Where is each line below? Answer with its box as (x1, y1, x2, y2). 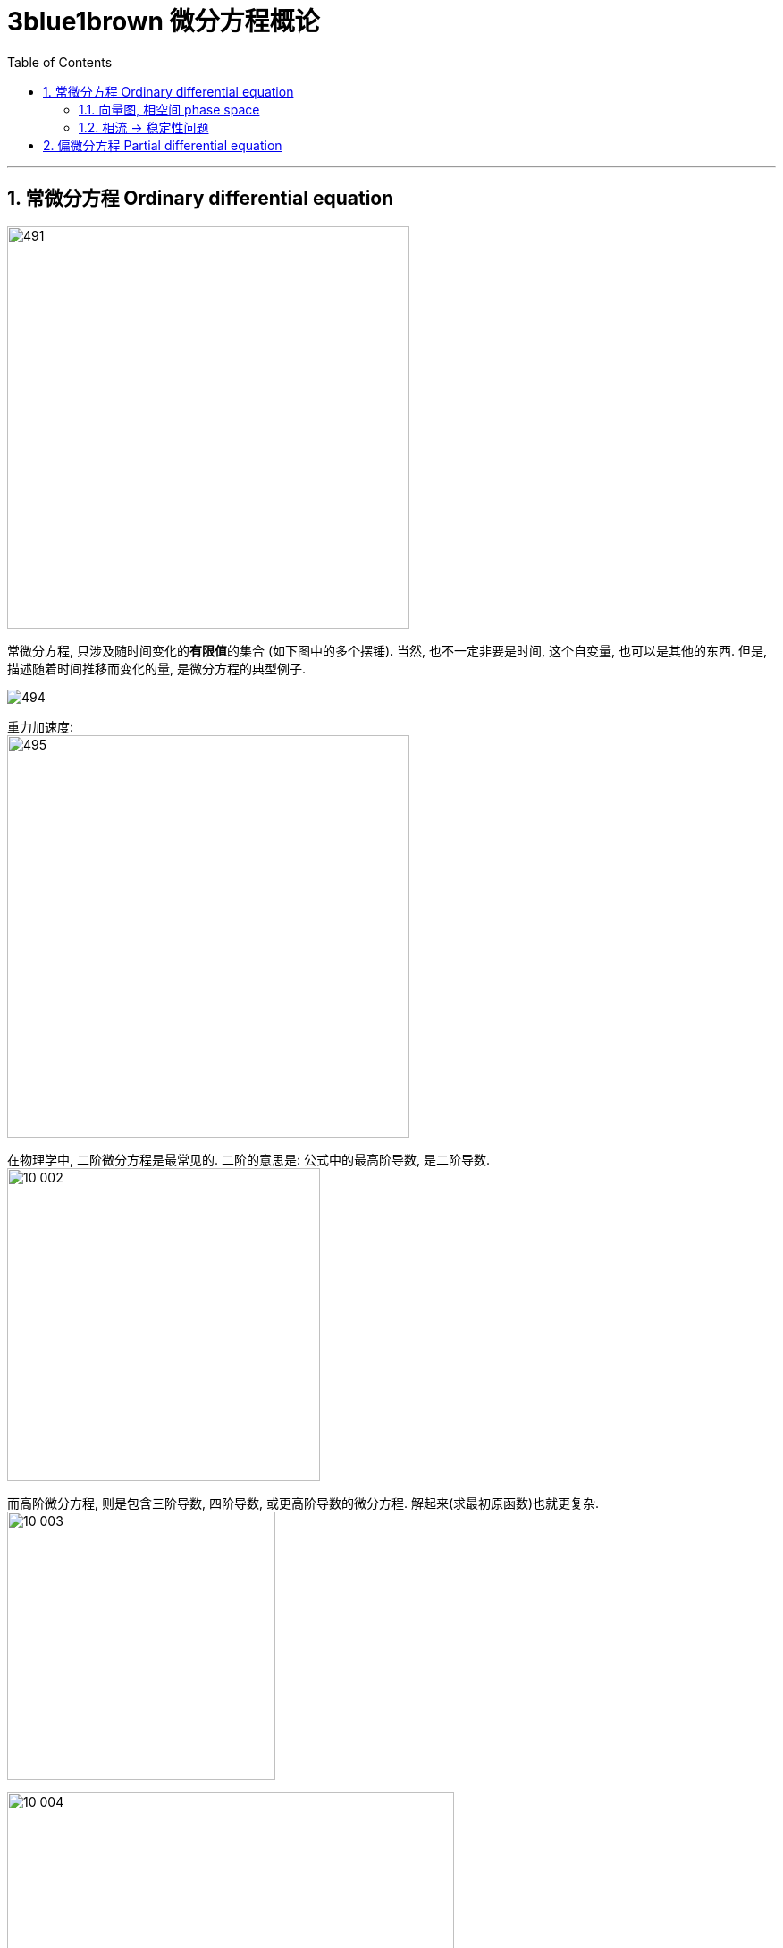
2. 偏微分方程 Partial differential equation (43, 137, 282, 153)
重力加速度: (7, 718, 74, 734)
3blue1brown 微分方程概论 (7, 6, 320, 37)
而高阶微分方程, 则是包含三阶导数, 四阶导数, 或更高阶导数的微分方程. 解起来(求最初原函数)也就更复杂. (7, 1495, 600, 1511)
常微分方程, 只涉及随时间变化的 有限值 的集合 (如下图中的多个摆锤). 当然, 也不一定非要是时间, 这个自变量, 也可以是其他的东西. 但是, (7, 642, 768, 658)
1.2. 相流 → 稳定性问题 (79, 119, 209, 135)
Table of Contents (7, 54, 113, 70)
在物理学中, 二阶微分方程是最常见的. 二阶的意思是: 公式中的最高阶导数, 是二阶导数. (7, 1151, 490, 1167)
